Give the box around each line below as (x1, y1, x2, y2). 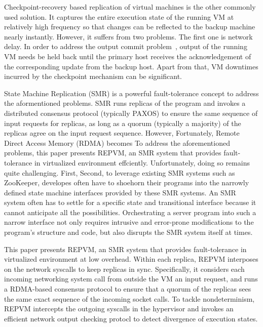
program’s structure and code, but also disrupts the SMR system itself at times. (4, 227, 253, 237)
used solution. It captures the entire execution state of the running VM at (4, 11, 234, 22)
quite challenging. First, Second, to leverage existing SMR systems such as (4, 167, 235, 178)
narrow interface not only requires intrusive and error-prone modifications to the (4, 217, 254, 227)
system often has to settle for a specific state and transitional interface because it (4, 197, 256, 208)
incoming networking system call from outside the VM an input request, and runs (4, 273, 258, 284)
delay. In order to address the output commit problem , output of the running (4, 41, 247, 52)
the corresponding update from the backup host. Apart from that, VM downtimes (4, 61, 258, 71)
